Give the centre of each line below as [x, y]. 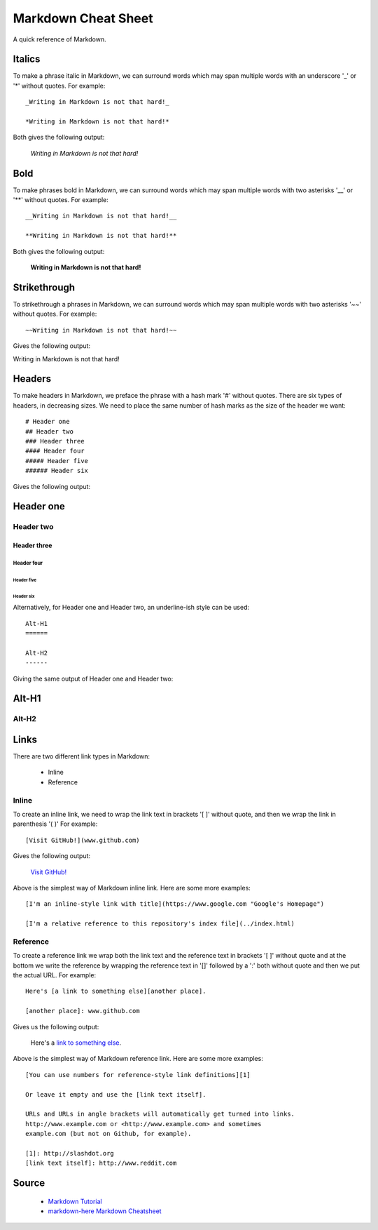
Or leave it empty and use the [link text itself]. [116, 1094]
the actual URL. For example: [55, 975]
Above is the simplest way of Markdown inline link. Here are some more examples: [132, 888]
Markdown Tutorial [75, 1201]
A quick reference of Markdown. [59, 39]
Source [29, 1183]
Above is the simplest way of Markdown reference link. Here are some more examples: [138, 1059]
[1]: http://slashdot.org [70, 1153]
